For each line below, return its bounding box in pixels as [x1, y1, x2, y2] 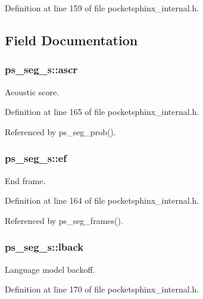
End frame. [5, 174, 46, 186]
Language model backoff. [5, 263, 95, 275]
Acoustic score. [5, 85, 60, 98]
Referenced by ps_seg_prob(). [5, 125, 116, 138]
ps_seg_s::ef [5, 151, 67, 166]
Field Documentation [5, 30, 138, 49]
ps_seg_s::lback [5, 239, 84, 254]
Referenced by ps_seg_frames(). [5, 214, 123, 226]
